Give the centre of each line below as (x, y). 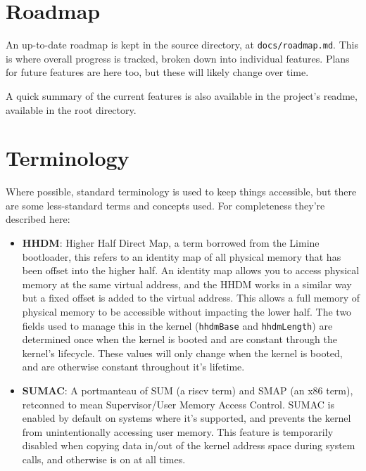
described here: (38, 219)
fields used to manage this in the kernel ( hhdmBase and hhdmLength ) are (177, 325)
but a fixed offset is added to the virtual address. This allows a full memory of (191, 298)
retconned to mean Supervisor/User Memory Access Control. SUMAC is (178, 404)
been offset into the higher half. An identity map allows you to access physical (191, 270)
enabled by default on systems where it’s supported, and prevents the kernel (187, 418)
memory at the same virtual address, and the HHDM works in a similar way (187, 284)
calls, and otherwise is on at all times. (104, 459)
